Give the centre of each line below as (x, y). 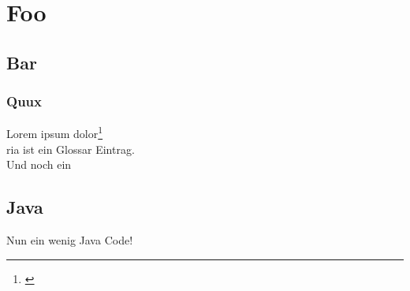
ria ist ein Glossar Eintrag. (71, 149)
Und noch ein (39, 164)
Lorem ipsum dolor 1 (55, 132)
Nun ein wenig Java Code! (70, 240)
